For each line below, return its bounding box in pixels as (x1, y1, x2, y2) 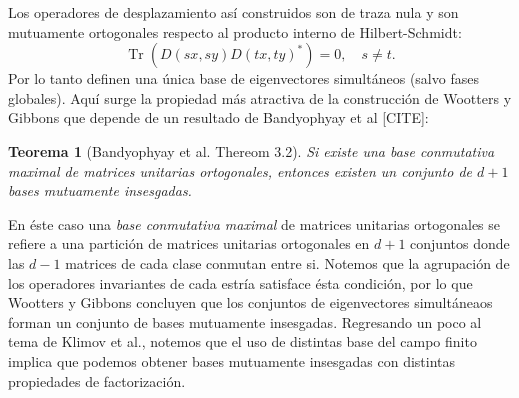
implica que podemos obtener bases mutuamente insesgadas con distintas (8, 350, 456, 371)
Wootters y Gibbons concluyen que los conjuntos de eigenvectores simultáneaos (8, 292, 493, 313)
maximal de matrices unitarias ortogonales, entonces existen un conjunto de (8, 160, 473, 181)
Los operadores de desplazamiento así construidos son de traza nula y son (8, 2, 459, 22)
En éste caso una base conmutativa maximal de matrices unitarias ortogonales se (8, 213, 501, 234)
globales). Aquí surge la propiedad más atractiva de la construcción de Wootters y (8, 87, 512, 108)
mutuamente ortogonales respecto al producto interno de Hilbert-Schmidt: (8, 21, 462, 42)
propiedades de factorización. (8, 370, 186, 391)
